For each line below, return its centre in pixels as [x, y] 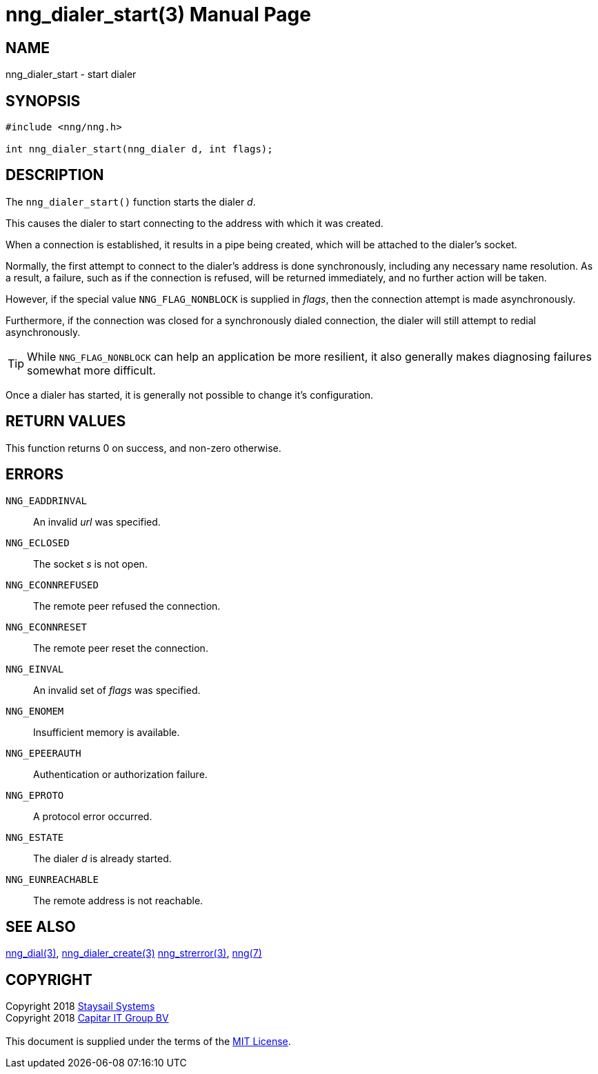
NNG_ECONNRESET [47, 627]
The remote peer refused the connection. [127, 606]
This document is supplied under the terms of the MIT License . [148, 1042]
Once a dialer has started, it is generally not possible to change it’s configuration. [190, 395]
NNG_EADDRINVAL [47, 500]
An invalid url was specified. [97, 521]
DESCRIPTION [55, 175]
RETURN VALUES [66, 421]
